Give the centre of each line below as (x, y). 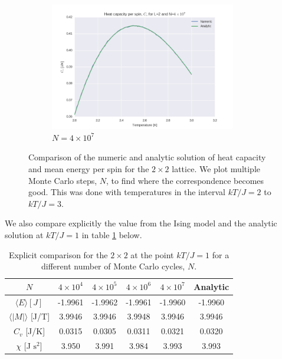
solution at (24, 234)
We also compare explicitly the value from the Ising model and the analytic (141, 223)
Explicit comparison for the (58, 254)
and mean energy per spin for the (89, 168)
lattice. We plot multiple (216, 168)
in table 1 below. (112, 234)
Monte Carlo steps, (63, 180)
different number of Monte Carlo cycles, (113, 266)
